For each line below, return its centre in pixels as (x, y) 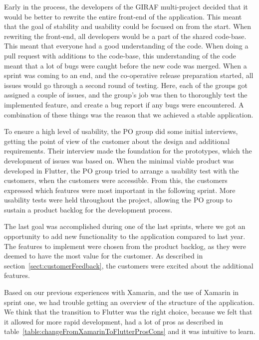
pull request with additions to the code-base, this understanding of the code (120, 55)
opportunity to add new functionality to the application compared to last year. (125, 236)
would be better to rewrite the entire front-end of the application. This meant (123, 16)
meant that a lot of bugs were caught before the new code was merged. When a (126, 65)
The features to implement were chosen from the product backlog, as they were (125, 246)
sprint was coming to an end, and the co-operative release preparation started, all (129, 75)
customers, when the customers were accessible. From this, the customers (116, 180)
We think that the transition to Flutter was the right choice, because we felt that (128, 312)
